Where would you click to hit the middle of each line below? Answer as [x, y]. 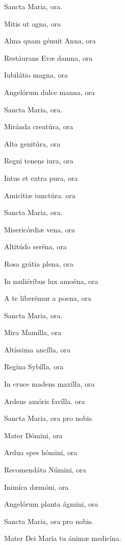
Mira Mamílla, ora [33, 332]
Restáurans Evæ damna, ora [48, 57]
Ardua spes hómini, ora [41, 452]
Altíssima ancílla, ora [37, 349]
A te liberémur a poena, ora [48, 298]
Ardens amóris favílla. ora [45, 401]
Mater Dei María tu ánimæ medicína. [63, 538]
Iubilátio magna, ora [36, 75]
